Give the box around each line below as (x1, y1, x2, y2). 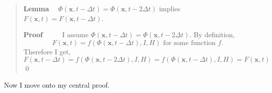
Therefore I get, (23, 46, 71, 56)
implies (159, 3, 181, 13)
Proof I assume (23, 29, 89, 40)
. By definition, (189, 29, 235, 40)
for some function (163, 39, 216, 46)
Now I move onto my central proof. (4, 79, 110, 90)
